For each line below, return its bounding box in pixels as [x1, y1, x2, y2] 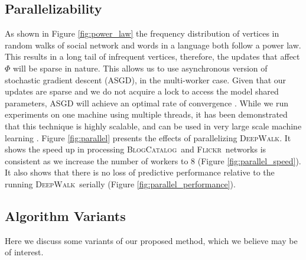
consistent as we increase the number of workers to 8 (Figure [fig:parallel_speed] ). [5, 154, 301, 167]
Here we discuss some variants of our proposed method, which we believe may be [5, 234, 298, 246]
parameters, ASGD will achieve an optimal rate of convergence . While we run [5, 96, 289, 109]
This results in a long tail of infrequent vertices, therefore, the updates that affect [5, 50, 300, 63]
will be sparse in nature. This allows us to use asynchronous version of [13, 61, 268, 74]
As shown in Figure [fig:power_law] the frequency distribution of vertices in [5, 27, 279, 40]
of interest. [5, 246, 44, 258]
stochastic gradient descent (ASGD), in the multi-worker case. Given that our [5, 73, 287, 86]
